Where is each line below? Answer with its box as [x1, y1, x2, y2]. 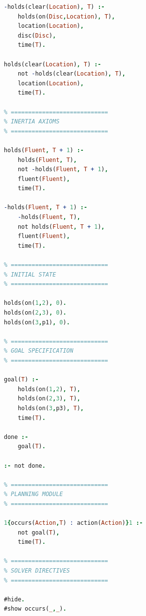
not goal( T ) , [17, 529, 60, 536]
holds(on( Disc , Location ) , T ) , [17, 13, 115, 20]
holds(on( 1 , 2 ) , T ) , [17, 385, 81, 393]
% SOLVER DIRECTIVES [4, 567, 70, 575]
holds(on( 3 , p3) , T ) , [17, 404, 84, 412]
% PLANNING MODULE [4, 491, 63, 498]
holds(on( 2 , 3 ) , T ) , [17, 395, 81, 402]
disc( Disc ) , [17, 32, 56, 39]
